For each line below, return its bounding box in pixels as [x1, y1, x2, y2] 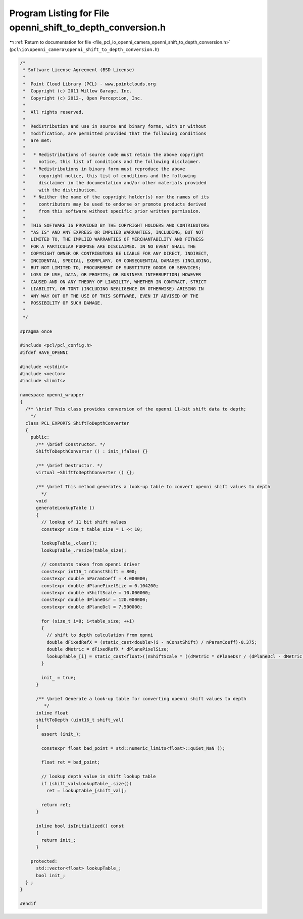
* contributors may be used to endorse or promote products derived [23, 201, 207, 207]
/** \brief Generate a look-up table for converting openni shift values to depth [36, 696, 247, 701]
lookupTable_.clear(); [41, 540, 98, 546]
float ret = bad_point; [41, 759, 100, 765]
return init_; [41, 837, 76, 843]
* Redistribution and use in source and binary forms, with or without [23, 124, 207, 129]
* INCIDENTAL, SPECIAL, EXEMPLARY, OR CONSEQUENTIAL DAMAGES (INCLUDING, [23, 258, 212, 264]
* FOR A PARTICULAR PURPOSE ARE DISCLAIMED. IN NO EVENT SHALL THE [23, 243, 196, 249]
